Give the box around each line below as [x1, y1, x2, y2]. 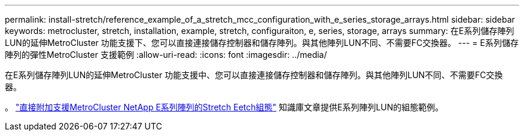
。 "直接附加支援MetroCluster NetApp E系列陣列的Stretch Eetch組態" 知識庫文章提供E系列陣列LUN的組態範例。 [5, 102, 444, 112]
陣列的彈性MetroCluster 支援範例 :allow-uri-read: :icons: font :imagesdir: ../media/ [5, 50, 327, 60]
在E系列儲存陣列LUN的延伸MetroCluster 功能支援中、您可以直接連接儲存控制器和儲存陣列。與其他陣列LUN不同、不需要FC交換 [5, 70, 503, 80]
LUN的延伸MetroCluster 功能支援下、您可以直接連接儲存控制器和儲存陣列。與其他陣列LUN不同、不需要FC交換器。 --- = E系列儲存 [5, 38, 519, 48]
